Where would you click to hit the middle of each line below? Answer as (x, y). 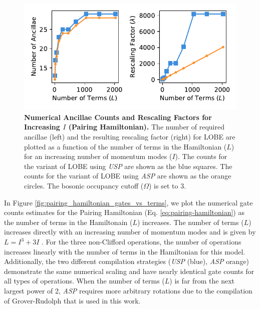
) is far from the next (202, 281)
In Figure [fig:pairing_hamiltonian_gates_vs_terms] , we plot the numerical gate (128, 202)
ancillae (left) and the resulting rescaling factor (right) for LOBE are (130, 137)
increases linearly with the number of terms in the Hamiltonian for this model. (125, 251)
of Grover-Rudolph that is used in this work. (72, 300)
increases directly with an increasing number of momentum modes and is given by (130, 232)
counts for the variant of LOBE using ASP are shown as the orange (128, 176)
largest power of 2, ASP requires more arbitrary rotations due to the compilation (128, 290)
